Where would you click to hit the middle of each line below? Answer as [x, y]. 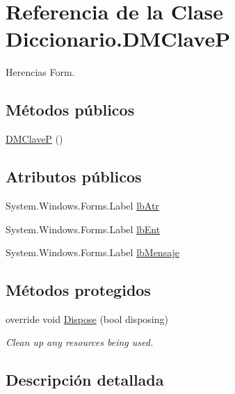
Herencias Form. [40, 72]
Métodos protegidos [78, 290]
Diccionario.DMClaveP [118, 39]
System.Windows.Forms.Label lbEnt [83, 229]
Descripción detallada [85, 380]
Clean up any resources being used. [80, 342]
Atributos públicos [74, 176]
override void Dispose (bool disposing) [87, 318]
